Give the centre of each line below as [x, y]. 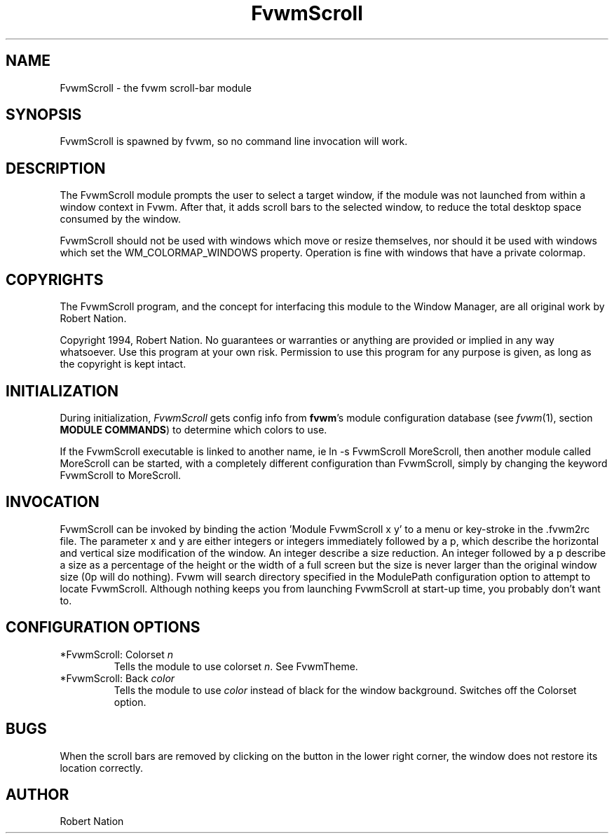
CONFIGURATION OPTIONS [103, 627]
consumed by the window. [121, 219]
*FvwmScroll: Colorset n [116, 654]
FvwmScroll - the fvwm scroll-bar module [156, 88]
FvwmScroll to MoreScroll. [121, 475]
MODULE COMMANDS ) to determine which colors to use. [193, 429]
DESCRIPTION [56, 168]
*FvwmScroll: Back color [117, 678]
